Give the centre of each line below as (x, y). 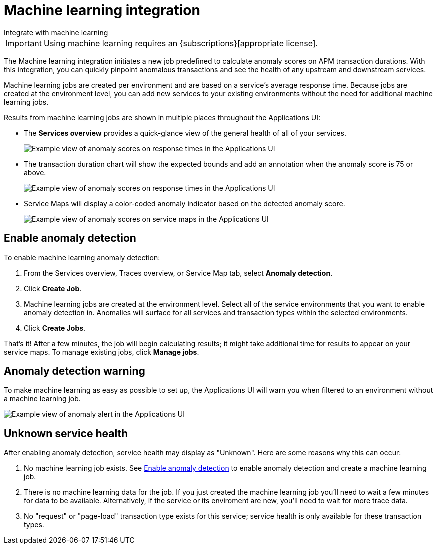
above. (35, 172)
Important (24, 43)
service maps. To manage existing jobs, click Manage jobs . (102, 352)
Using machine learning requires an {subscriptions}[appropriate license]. (181, 43)
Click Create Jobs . (55, 328)
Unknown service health (66, 433)
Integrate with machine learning (56, 32)
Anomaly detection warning (75, 371)
